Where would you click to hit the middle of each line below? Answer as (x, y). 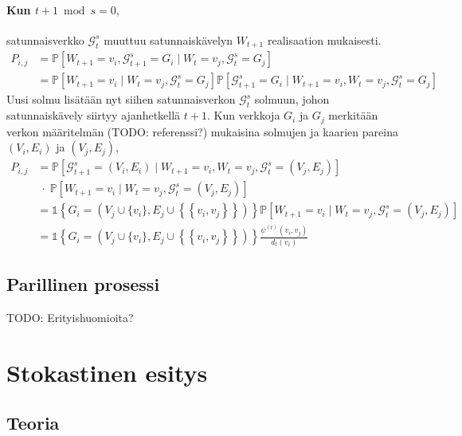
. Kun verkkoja (243, 115)
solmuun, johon (292, 99)
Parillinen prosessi (83, 284)
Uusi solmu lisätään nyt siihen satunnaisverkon (121, 99)
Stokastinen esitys (107, 372)
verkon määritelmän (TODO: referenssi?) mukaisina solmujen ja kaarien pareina (202, 131)
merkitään (353, 115)
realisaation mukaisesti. (324, 39)
